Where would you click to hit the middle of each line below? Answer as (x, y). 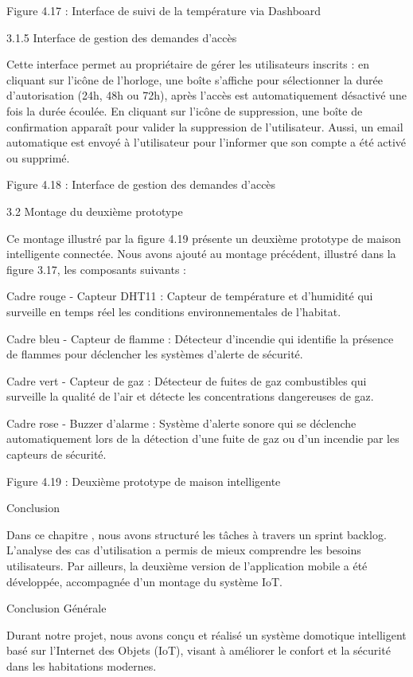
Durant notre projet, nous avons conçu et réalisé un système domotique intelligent (206, 634)
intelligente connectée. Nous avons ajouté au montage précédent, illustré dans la (201, 254)
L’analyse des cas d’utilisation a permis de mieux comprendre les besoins (184, 550)
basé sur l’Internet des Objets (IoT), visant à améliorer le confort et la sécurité (199, 650)
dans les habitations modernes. (82, 666)
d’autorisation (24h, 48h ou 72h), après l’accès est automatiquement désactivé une (206, 95)
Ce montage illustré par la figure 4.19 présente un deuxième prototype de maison (204, 238)
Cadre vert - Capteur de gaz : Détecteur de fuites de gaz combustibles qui (187, 380)
